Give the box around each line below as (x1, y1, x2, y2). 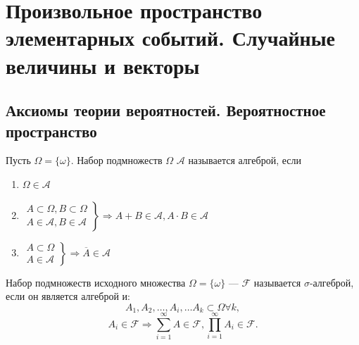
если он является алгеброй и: (6, 289, 130, 303)
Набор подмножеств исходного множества (6, 275, 186, 289)
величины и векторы (6, 51, 200, 80)
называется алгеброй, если (188, 153, 302, 168)
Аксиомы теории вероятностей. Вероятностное (6, 99, 326, 121)
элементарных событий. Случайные (6, 23, 335, 52)
